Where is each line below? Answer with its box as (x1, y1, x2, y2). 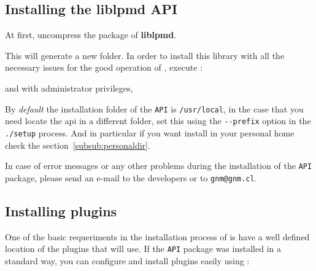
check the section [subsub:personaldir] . (5, 138, 150, 151)
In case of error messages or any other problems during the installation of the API (5, 159, 312, 172)
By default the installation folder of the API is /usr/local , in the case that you (5, 102, 304, 115)
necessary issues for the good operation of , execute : (5, 61, 203, 74)
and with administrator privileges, (5, 81, 133, 94)
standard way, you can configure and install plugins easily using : (5, 254, 250, 267)
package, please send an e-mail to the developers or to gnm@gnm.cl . (5, 171, 257, 184)
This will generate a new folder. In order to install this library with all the (5, 49, 285, 61)
